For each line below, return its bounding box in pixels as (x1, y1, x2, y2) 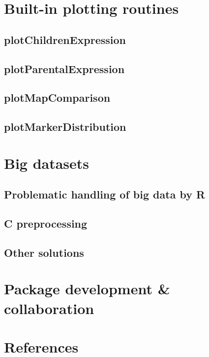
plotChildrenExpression (4, 32, 126, 47)
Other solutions (4, 244, 84, 260)
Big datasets (4, 153, 90, 173)
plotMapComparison (4, 90, 111, 105)
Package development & (4, 278, 170, 299)
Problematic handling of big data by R (4, 187, 206, 202)
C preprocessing (4, 216, 88, 231)
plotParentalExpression (4, 61, 125, 76)
